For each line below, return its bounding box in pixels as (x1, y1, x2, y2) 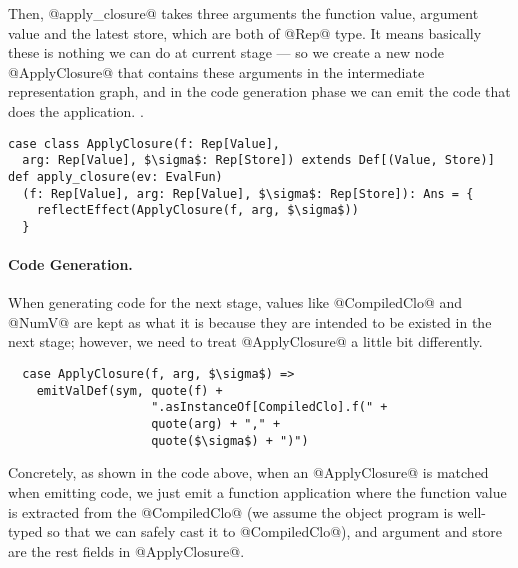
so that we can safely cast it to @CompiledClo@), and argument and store (47, 521, 502, 542)
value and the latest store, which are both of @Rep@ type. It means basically (8, 22, 482, 43)
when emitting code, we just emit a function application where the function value (8, 481, 507, 502)
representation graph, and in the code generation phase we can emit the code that (8, 81, 511, 102)
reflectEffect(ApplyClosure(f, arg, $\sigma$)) (36, 203, 359, 218)
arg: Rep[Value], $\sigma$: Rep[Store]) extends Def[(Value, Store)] (22, 153, 495, 168)
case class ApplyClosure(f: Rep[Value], (8, 136, 281, 151)
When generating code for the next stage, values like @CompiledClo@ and (8, 292, 463, 313)
